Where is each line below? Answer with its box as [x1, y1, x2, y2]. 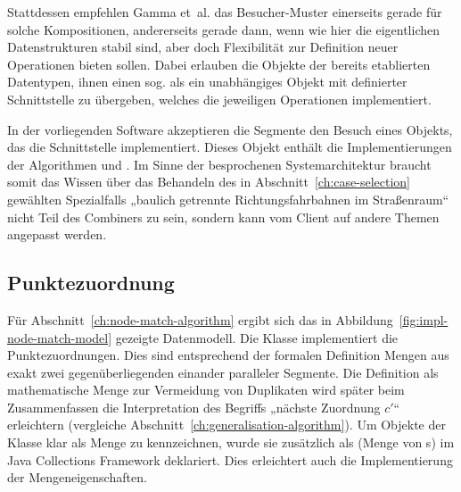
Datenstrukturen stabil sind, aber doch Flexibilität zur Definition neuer [7, 38, 399, 56]
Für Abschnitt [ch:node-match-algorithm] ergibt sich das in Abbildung [7, 310, 393, 329]
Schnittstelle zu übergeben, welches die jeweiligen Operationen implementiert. [7, 89, 432, 108]
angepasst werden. [7, 225, 107, 244]
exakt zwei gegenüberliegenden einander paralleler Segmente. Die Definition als [7, 363, 439, 381]
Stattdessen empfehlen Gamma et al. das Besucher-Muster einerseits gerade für [7, 3, 442, 21]
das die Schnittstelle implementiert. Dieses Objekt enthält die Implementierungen [7, 138, 452, 156]
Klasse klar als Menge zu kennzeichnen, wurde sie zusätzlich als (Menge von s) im [7, 433, 455, 452]
